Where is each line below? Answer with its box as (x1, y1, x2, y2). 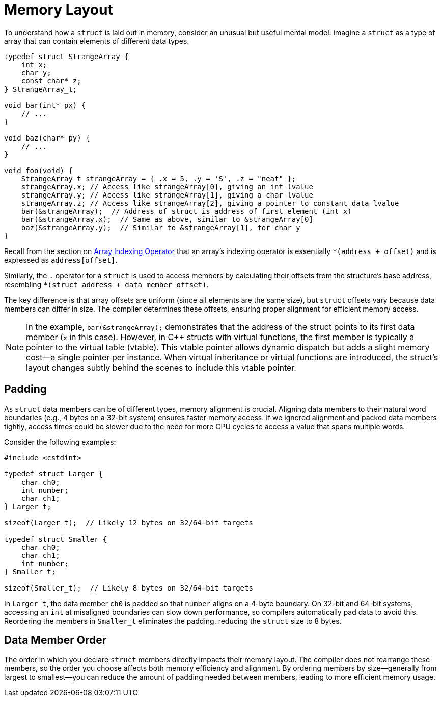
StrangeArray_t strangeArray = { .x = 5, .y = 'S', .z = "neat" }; (21, 174, 296, 183)
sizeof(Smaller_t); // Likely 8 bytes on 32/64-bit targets (4, 583, 253, 592)
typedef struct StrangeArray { (4, 52, 129, 61)
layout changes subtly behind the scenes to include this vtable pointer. (26, 362, 296, 373)
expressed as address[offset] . (4, 255, 118, 264)
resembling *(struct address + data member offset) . (4, 279, 209, 289)
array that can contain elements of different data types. (4, 36, 189, 45)
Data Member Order (4, 634, 107, 647)
